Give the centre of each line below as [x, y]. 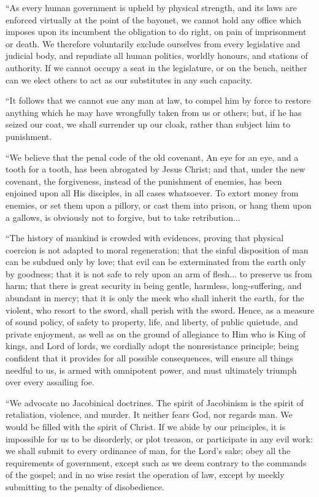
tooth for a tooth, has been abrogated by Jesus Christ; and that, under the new [156, 169]
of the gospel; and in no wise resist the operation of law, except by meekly [145, 475]
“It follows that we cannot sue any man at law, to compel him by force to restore [158, 100]
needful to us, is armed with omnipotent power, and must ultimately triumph [151, 370]
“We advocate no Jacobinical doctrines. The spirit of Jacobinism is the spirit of [155, 402]
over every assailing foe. [50, 382]
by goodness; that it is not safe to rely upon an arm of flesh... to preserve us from [159, 273]
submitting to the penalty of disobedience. [85, 486]
